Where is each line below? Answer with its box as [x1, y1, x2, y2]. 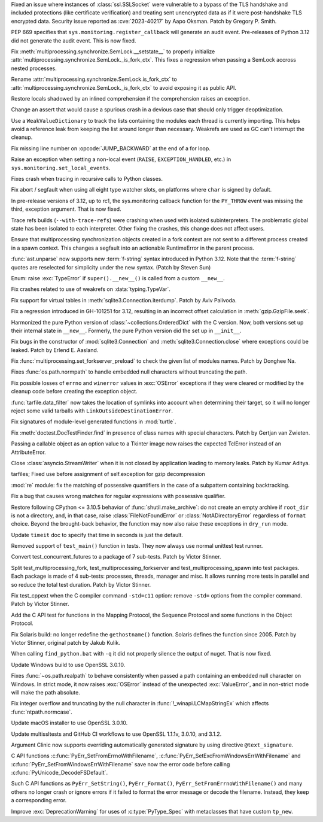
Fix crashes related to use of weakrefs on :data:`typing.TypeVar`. [11, 286, 170, 293]
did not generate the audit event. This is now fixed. [11, 37, 136, 44]
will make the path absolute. [11, 688, 81, 696]
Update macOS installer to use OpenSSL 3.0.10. [11, 719, 128, 727]
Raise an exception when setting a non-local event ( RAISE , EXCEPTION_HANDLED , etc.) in [11, 156, 231, 163]
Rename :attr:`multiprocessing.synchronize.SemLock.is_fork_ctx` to [11, 75, 178, 83]
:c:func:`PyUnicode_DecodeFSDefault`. [11, 769, 108, 776]
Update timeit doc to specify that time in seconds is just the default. [11, 531, 184, 538]
